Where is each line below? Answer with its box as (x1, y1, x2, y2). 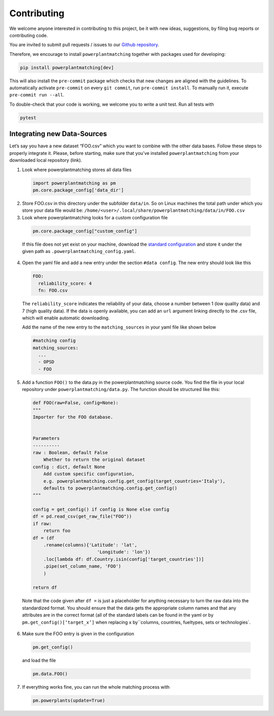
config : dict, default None (32, 464, 106, 470)
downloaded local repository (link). (9, 157, 82, 164)
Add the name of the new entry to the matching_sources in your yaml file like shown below (22, 324, 216, 330)
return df (32, 584, 57, 591)
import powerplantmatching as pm (32, 180, 116, 186)
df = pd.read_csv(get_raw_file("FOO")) (32, 513, 132, 519)
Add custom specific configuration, (43, 471, 134, 477)
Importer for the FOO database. (32, 414, 114, 420)
